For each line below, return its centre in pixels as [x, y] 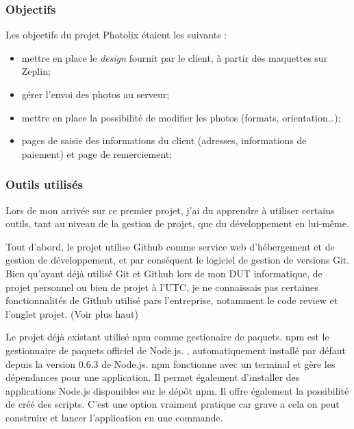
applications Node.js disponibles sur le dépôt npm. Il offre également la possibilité [177, 390]
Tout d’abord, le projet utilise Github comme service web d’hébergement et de [170, 246]
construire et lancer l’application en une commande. [114, 417]
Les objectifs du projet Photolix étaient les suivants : [116, 35]
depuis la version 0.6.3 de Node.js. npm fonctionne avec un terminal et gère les [170, 363]
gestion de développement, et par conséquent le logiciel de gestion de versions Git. [178, 260]
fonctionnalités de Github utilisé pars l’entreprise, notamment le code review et [172, 300]
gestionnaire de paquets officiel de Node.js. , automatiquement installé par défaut [176, 350]
